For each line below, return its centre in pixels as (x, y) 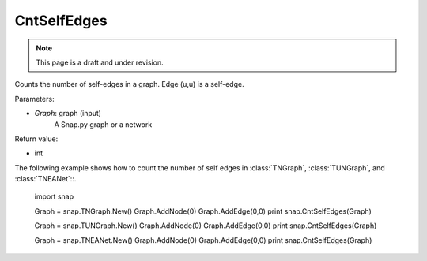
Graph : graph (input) (68, 114)
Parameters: (34, 99)
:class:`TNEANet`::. (45, 179)
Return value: (36, 139)
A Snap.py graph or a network (103, 124)
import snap (54, 196)
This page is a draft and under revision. (100, 62)
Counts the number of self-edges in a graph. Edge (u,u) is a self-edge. (129, 84)
